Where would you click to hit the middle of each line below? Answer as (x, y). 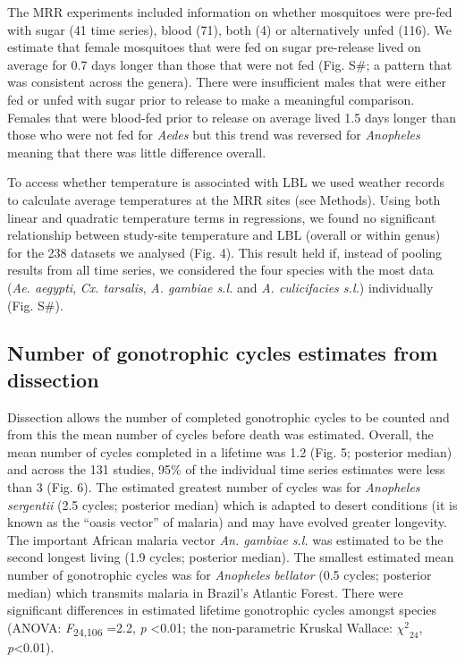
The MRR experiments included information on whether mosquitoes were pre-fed (230, 12)
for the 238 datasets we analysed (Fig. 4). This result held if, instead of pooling (225, 252)
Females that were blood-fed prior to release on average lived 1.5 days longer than (232, 117)
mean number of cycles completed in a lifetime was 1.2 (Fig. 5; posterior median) (230, 451)
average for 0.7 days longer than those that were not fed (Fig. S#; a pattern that (230, 64)
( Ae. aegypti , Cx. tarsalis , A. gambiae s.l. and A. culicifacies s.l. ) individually (220, 287)
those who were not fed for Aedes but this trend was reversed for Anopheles (214, 135)
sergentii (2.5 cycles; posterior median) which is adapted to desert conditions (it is (232, 504)
